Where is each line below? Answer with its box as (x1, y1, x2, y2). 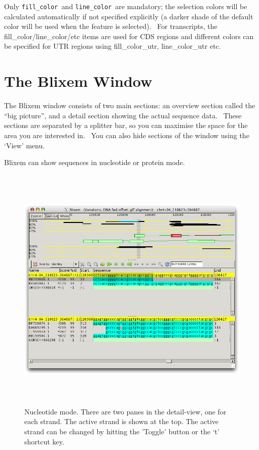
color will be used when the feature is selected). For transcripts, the (4, 21, 217, 31)
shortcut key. (24, 436, 64, 446)
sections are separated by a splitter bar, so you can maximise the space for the (4, 120, 248, 131)
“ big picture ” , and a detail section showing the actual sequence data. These (4, 110, 242, 120)
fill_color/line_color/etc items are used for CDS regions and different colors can (4, 30, 254, 41)
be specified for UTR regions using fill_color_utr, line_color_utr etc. (4, 41, 221, 51)
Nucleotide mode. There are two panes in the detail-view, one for (24, 406, 227, 416)
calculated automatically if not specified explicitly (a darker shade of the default (4, 11, 253, 21)
